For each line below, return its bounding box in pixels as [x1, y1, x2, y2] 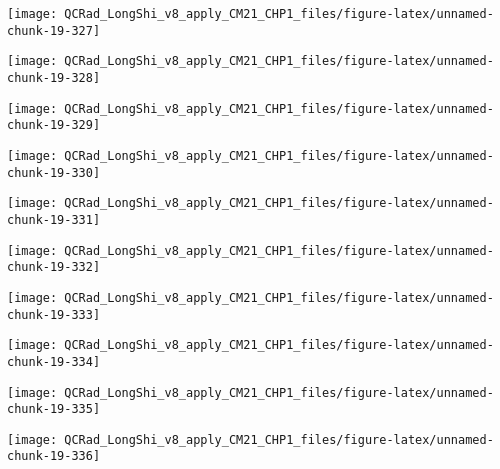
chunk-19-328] [7, 70, 101, 85]
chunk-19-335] [7, 402, 101, 417]
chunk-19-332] [7, 260, 101, 275]
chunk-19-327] [7, 23, 101, 38]
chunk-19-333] [7, 307, 101, 322]
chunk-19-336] [7, 449, 101, 464]
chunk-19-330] [7, 165, 101, 180]
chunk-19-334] [7, 354, 101, 369]
